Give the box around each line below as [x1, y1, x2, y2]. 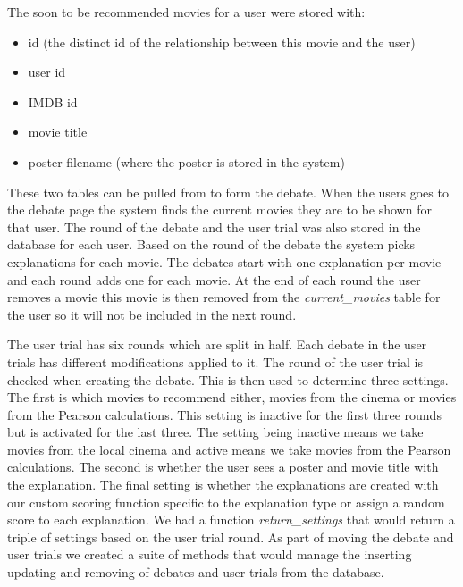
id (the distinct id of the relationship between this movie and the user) [28, 32, 416, 51]
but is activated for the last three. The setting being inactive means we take [7, 423, 424, 441]
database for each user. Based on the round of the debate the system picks [7, 235, 416, 254]
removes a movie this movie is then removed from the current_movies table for [7, 288, 441, 306]
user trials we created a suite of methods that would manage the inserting [7, 545, 412, 564]
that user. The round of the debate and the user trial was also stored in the [7, 217, 421, 236]
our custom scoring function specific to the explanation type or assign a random [7, 492, 445, 511]
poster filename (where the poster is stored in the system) [28, 152, 345, 171]
